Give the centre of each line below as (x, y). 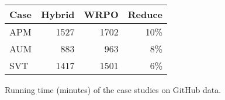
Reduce (145, 14)
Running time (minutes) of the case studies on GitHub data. (113, 90)
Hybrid (58, 14)
